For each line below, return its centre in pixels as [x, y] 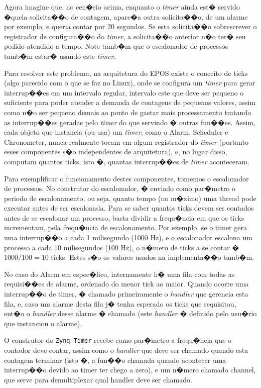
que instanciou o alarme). [43, 323]
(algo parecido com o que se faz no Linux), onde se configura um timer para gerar [130, 83]
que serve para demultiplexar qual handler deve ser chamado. [98, 379]
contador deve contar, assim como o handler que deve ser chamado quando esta [126, 350]
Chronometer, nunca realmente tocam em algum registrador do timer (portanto [126, 141]
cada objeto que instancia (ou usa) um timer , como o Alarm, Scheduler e [116, 132]
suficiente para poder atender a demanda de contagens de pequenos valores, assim [130, 102]
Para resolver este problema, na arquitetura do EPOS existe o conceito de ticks [126, 73]
